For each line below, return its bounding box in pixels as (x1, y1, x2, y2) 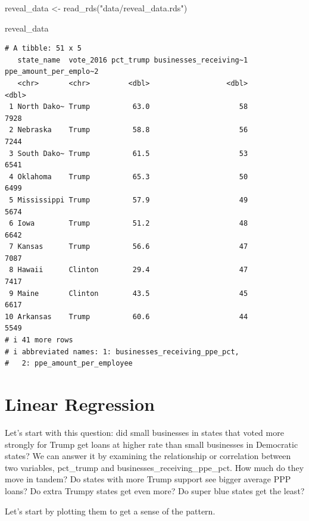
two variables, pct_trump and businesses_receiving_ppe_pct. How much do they (5, 461, 304, 473)
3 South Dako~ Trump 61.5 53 (9, 149, 248, 158)
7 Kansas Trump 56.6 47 (9, 242, 248, 251)
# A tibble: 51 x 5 (5, 44, 82, 53)
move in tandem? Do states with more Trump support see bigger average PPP (5, 473, 291, 485)
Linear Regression (5, 392, 155, 416)
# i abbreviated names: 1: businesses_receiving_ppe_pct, (5, 347, 239, 356)
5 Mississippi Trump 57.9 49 (9, 195, 248, 204)
